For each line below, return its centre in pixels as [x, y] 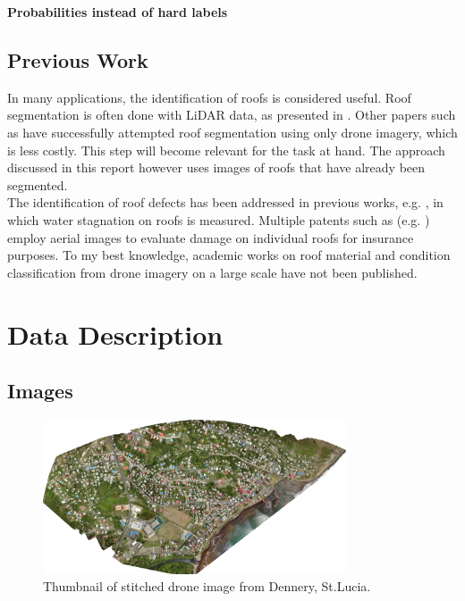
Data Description [115, 334]
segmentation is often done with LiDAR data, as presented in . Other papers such [232, 115]
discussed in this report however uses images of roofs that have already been [216, 167]
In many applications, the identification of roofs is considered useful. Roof [209, 97]
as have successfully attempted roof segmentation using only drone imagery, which [232, 132]
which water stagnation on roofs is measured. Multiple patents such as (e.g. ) [219, 219]
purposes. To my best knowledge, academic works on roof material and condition [229, 255]
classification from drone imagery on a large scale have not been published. [212, 272]
